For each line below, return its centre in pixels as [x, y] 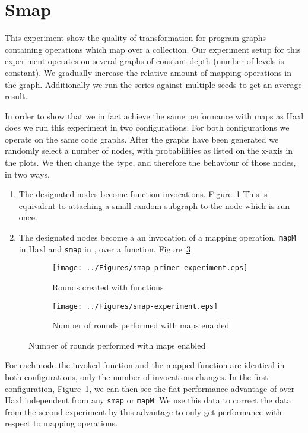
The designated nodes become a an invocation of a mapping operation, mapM [157, 237]
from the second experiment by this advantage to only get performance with [143, 411]
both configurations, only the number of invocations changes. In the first [136, 377]
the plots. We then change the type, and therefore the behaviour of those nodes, [150, 162]
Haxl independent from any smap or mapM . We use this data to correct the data [148, 400]
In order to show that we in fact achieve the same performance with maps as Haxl [154, 116]
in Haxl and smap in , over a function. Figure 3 [104, 249]
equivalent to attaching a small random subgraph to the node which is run [154, 205]
